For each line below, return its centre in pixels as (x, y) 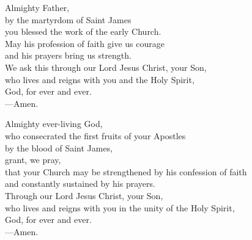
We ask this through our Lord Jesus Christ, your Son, (106, 67)
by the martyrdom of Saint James (68, 19)
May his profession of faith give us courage (85, 43)
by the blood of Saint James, (59, 147)
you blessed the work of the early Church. (83, 31)
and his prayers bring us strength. (68, 55)
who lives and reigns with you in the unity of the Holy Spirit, (120, 207)
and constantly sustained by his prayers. (80, 184)
